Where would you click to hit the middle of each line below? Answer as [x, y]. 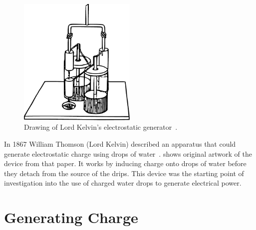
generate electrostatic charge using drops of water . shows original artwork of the [128, 153]
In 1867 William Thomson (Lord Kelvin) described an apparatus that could [120, 144]
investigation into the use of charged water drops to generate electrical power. [123, 183]
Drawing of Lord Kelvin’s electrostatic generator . [101, 127]
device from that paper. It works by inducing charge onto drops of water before [125, 163]
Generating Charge [71, 217]
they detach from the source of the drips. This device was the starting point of [124, 173]
